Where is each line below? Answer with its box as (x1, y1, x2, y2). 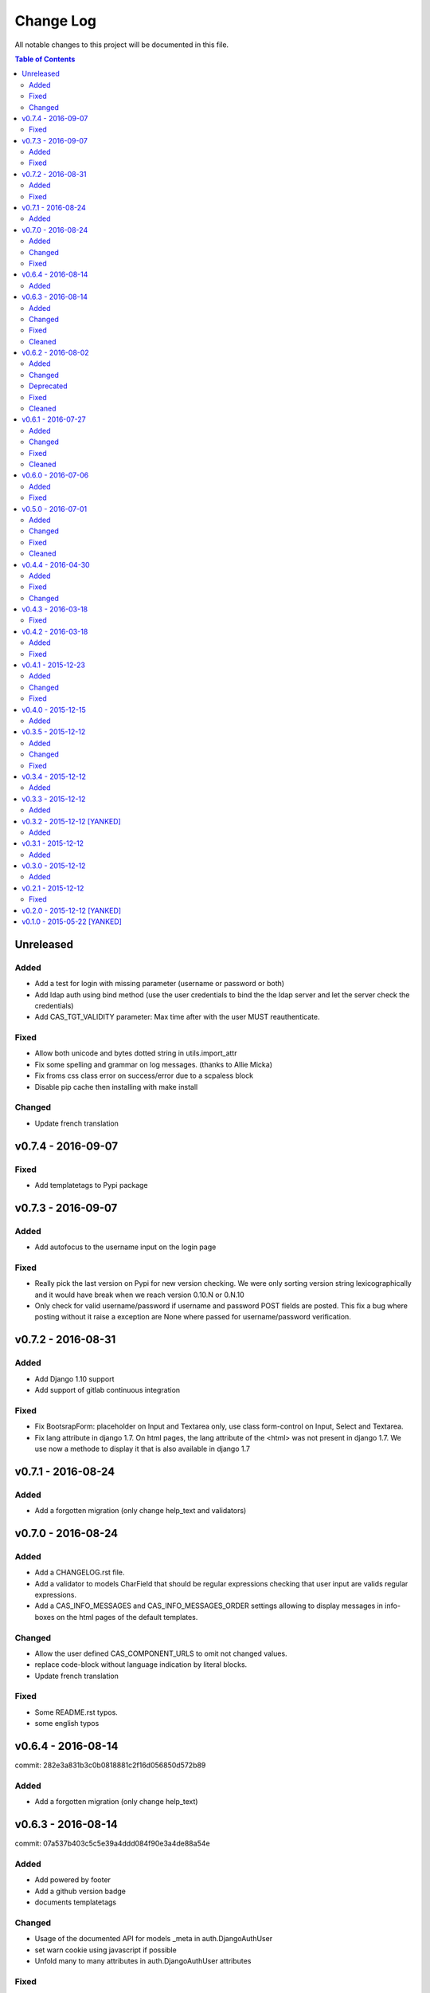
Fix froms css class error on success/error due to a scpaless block (34, 1071, 254, 1080)
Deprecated (29, 381, 68, 391)
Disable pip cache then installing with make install (34, 1082, 198, 1091)
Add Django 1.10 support (34, 1374, 115, 1383)
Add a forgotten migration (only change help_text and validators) (34, 1506, 247, 1515)
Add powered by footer (34, 1875, 111, 1885)
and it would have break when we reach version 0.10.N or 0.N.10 (34, 1290, 244, 1299)
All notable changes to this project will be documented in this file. (14, 40, 229, 49)
